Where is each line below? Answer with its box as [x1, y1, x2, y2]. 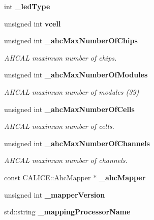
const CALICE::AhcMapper [4, 172, 91, 182]
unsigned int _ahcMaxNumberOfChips [4, 35, 138, 46]
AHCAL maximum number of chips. [4, 52, 117, 63]
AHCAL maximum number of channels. [4, 155, 128, 166]
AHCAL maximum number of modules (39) [4, 86, 139, 97]
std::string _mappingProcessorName [4, 206, 131, 217]
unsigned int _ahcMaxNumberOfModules [4, 69, 148, 80]
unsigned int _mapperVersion [4, 189, 105, 200]
